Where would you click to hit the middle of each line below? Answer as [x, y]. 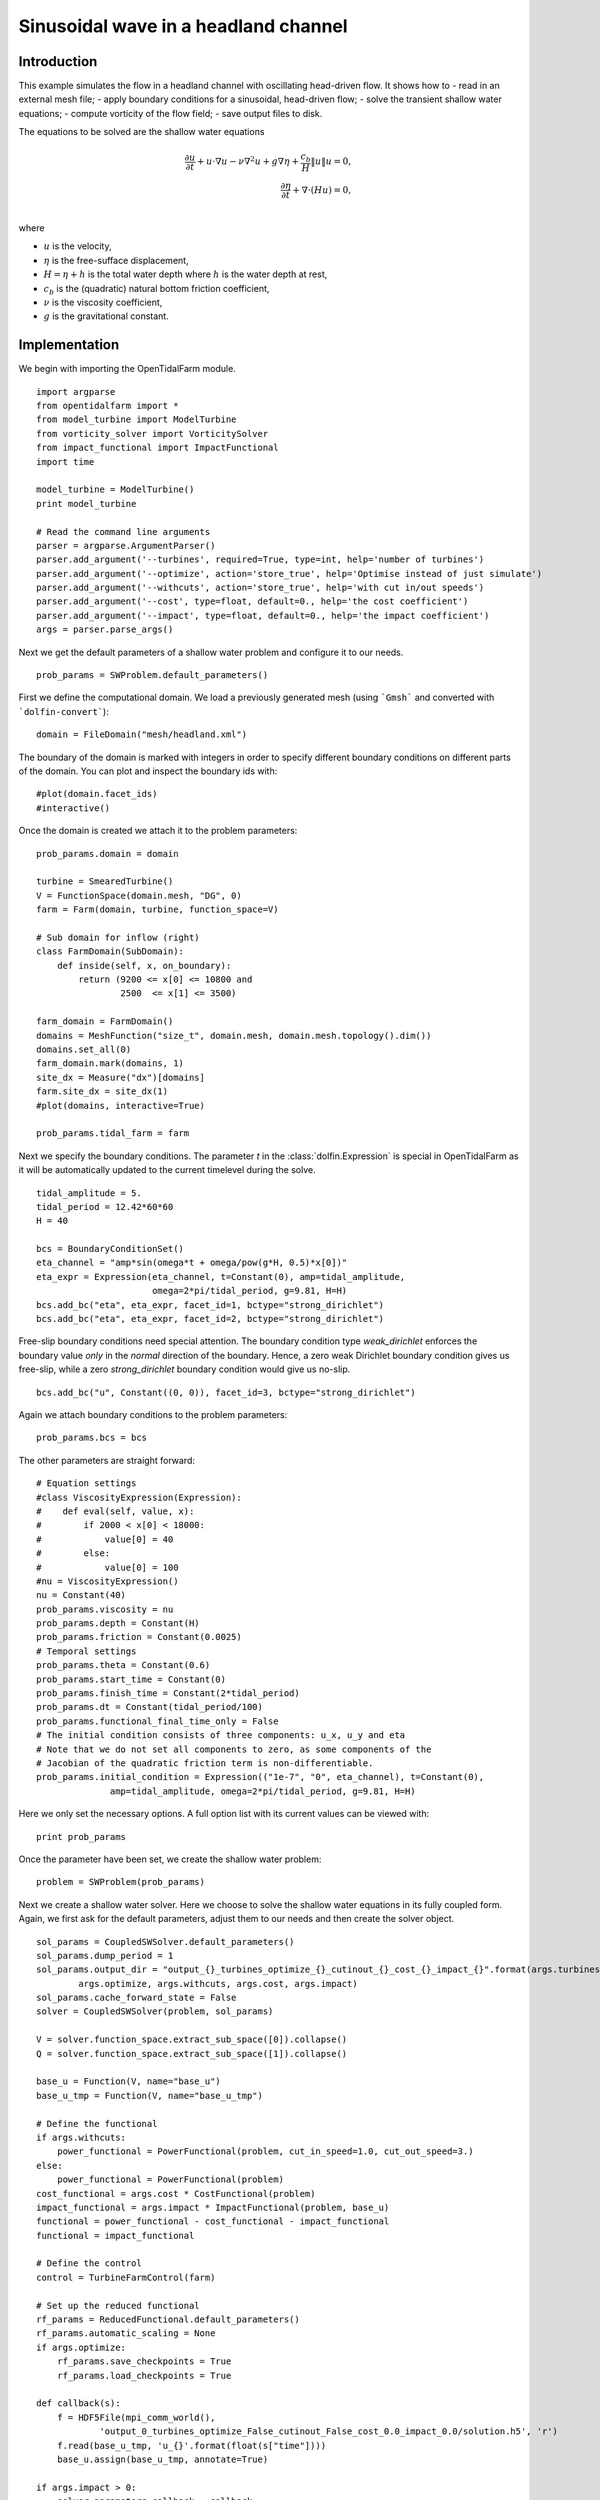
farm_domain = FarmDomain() [105, 1021]
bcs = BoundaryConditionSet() [110, 1249]
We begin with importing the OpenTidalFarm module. [127, 369]
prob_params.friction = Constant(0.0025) [139, 1637]
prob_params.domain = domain [107, 853]
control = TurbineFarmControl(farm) [126, 2277]
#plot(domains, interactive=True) [120, 1105]
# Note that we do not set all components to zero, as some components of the [234, 1749]
